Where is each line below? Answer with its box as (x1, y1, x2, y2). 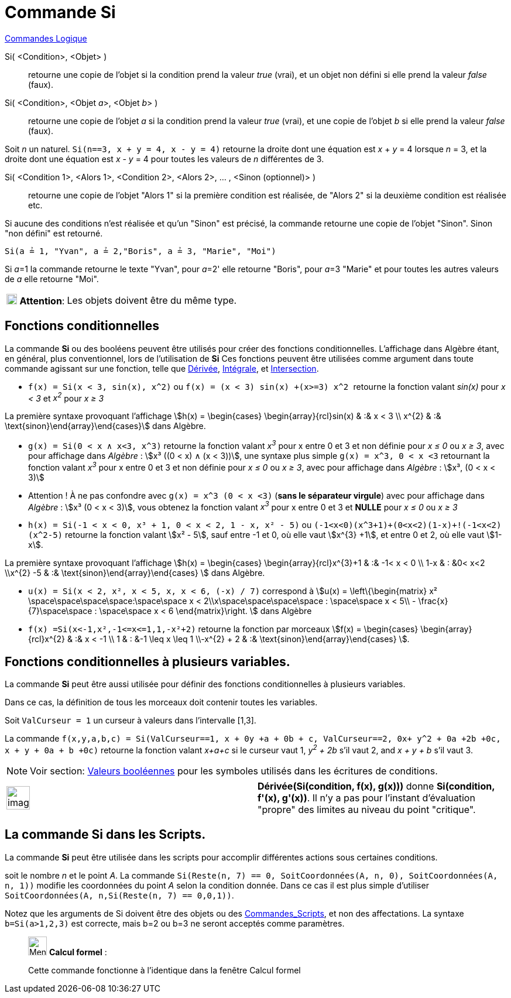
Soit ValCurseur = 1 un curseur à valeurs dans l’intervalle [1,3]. (5, 715, 256, 726)
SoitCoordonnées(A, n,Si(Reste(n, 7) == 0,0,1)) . (5, 890, 234, 900)
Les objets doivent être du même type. (67, 294, 237, 306)
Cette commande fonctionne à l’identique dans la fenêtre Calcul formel (28, 965, 301, 975)
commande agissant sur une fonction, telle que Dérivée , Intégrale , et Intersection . (5, 363, 319, 373)
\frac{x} (418, 596, 448, 606)
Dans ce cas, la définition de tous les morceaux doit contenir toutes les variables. (5, 697, 318, 708)
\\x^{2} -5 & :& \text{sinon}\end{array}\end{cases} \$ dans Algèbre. (5, 568, 265, 578)
